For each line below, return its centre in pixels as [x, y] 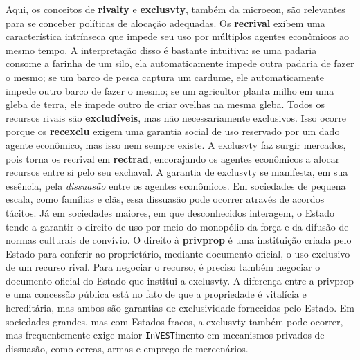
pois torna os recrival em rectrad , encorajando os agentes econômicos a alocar [173, 158]
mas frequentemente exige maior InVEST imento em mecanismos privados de [165, 335]
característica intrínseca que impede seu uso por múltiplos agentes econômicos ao [178, 36]
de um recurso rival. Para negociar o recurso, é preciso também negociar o [163, 267]
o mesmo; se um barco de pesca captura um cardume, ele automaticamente [165, 76]
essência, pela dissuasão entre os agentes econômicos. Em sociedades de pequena [176, 185]
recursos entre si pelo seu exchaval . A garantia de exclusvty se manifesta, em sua [177, 172]
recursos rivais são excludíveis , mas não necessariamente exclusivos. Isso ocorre [176, 117]
